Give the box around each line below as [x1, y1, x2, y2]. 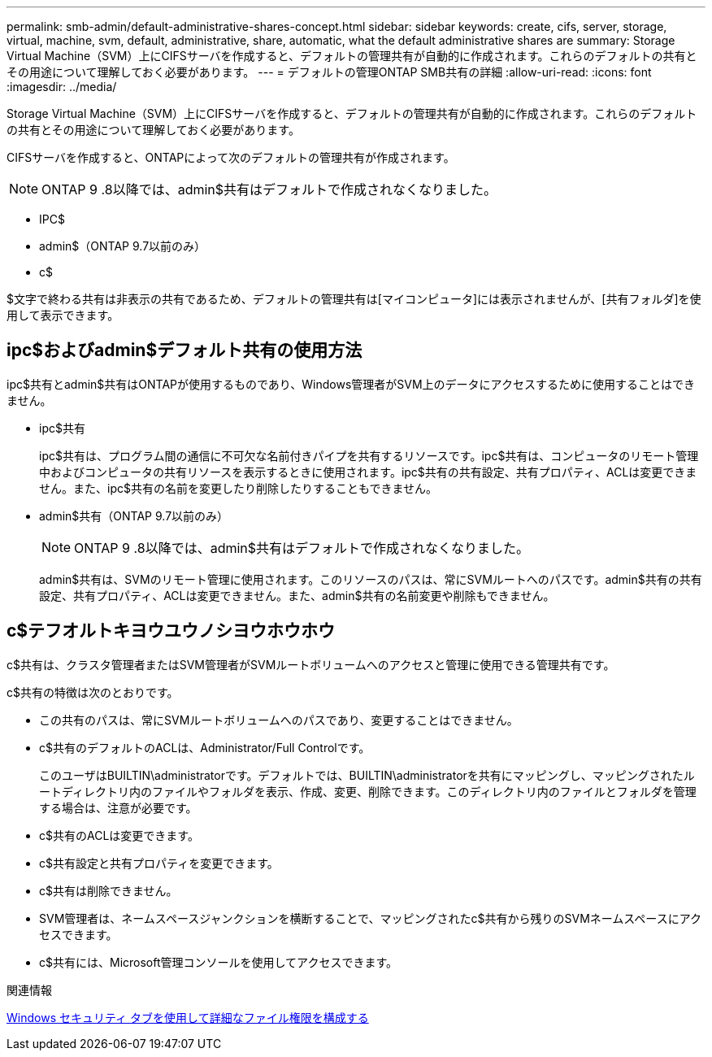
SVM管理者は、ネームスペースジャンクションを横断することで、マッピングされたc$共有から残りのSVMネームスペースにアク [39, 911, 701, 925]
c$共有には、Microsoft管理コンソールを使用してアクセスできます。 [39, 955, 397, 969]
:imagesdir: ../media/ [7, 80, 117, 94]
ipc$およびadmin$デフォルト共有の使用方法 [7, 340, 363, 361]
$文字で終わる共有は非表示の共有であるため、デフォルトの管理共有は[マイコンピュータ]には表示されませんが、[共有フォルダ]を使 [7, 292, 701, 306]
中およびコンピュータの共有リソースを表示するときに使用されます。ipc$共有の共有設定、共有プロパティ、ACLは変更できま [39, 464, 697, 479]
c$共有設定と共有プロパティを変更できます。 [39, 855, 279, 870]
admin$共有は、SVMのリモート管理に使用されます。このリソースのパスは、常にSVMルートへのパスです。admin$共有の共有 [39, 572, 702, 586]
